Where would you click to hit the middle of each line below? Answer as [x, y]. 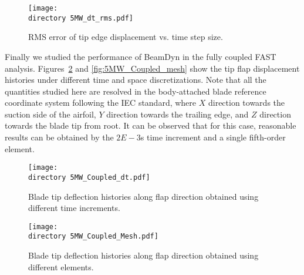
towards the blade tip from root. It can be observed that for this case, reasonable [151, 125]
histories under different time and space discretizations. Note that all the [136, 80]
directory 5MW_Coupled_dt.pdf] [89, 177]
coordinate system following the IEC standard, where [101, 103]
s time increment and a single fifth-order [213, 137]
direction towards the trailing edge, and [178, 114]
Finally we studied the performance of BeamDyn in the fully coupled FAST [141, 56]
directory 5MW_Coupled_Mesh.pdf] [93, 237]
